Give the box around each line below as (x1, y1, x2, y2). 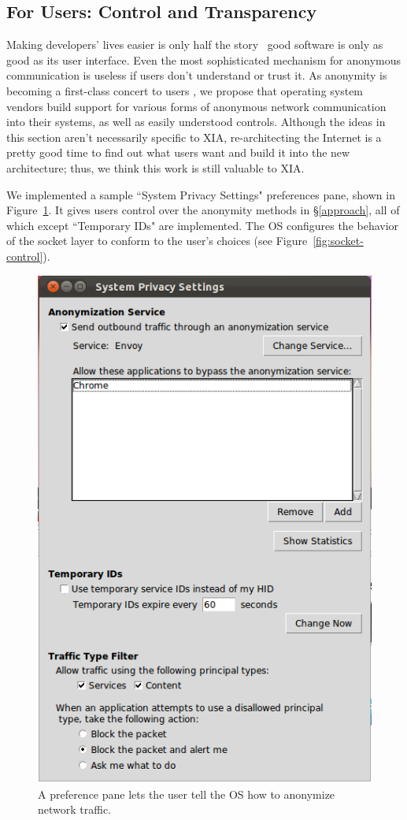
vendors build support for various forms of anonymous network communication (6, 98, 387, 114)
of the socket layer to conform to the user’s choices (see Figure (6, 232, 308, 249)
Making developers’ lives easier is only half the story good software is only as (6, 36, 383, 53)
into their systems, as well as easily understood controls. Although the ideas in (6, 113, 386, 130)
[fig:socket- (313, 232, 364, 249)
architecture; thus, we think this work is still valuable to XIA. (6, 159, 305, 176)
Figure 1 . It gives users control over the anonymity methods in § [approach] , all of (6, 202, 400, 218)
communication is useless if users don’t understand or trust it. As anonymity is (6, 67, 387, 83)
